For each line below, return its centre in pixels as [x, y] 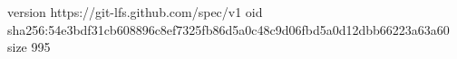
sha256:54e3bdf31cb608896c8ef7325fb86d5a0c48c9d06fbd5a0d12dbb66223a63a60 [228, 29]
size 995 [29, 47]
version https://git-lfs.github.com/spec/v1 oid [135, 12]
